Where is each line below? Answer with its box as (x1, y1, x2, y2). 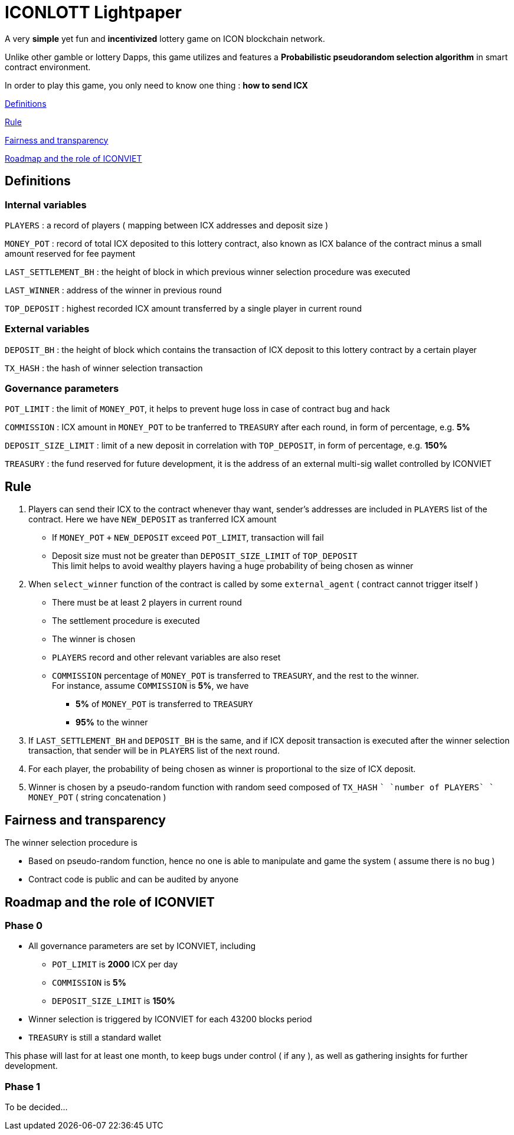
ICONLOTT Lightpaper (5, 2, 182, 22)
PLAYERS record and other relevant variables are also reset (52, 652, 281, 663)
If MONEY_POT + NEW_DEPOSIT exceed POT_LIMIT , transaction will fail (52, 532, 324, 543)
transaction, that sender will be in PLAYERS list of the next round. (28, 745, 280, 756)
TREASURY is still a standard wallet (28, 1032, 161, 1043)
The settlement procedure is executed (52, 616, 200, 626)
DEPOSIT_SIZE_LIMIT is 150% (52, 996, 175, 1006)
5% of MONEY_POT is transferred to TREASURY (76, 699, 253, 709)
